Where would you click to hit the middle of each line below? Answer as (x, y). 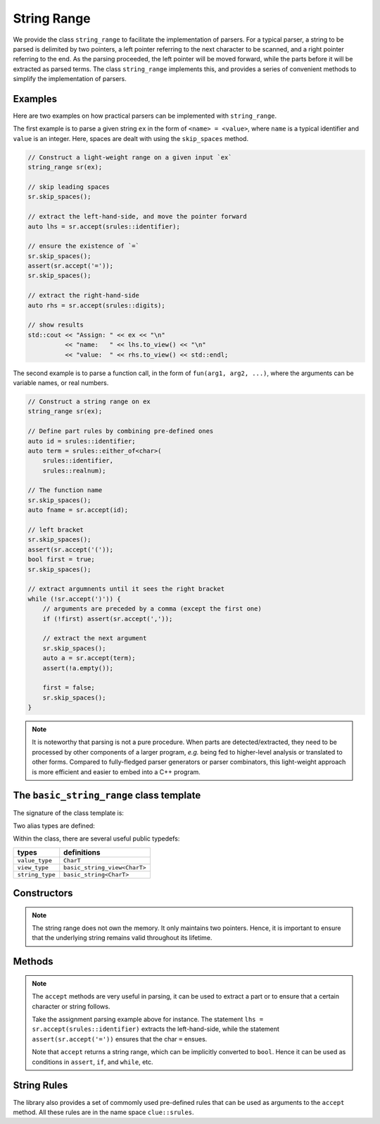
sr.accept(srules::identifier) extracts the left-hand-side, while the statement (156, 1029)
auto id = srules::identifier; (82, 441)
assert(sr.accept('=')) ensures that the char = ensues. (120, 1039)
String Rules (40, 1086)
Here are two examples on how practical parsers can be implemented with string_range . (145, 116)
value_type (35, 860)
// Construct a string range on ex (89, 401)
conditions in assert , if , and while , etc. (93, 1062)
